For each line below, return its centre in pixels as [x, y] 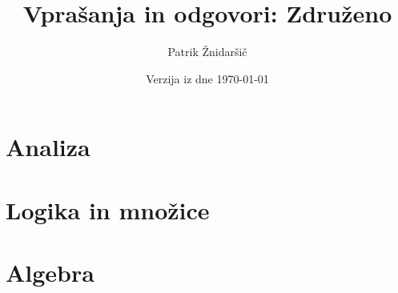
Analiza [48, 147]
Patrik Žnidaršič [207, 52]
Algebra [50, 273]
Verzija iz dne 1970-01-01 [207, 78]
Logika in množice [108, 209]
